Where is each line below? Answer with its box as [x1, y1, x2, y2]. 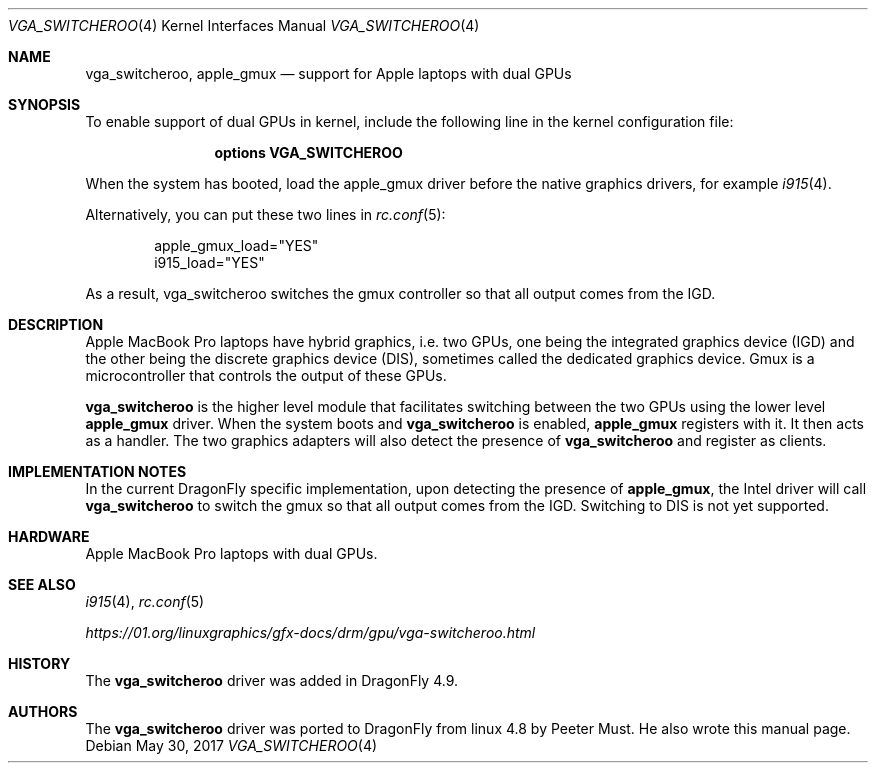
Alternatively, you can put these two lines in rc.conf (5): [85, 206, 446, 223]
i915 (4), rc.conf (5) [85, 593, 205, 610]
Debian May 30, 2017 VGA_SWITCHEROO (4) [85, 737, 378, 754]
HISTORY [8, 655, 71, 672]
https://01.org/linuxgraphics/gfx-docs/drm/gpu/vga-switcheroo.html [85, 624, 536, 641]
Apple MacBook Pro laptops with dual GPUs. [85, 545, 378, 562]
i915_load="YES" [154, 254, 265, 271]
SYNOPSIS [8, 96, 81, 113]
